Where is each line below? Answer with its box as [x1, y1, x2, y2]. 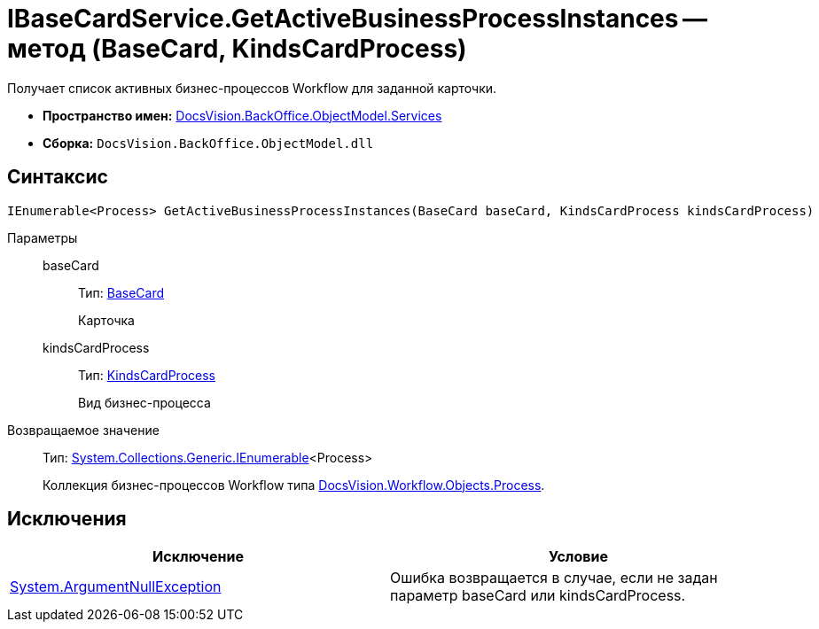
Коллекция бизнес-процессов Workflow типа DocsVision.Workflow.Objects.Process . [43, 477, 545, 493]
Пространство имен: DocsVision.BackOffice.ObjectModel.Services [43, 107, 442, 123]
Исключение [152, 547, 244, 566]
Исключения [7, 508, 127, 531]
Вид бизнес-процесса [78, 394, 211, 410]
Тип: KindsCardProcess [78, 367, 215, 383]
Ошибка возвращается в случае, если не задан [390, 569, 718, 587]
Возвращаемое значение [7, 422, 160, 438]
